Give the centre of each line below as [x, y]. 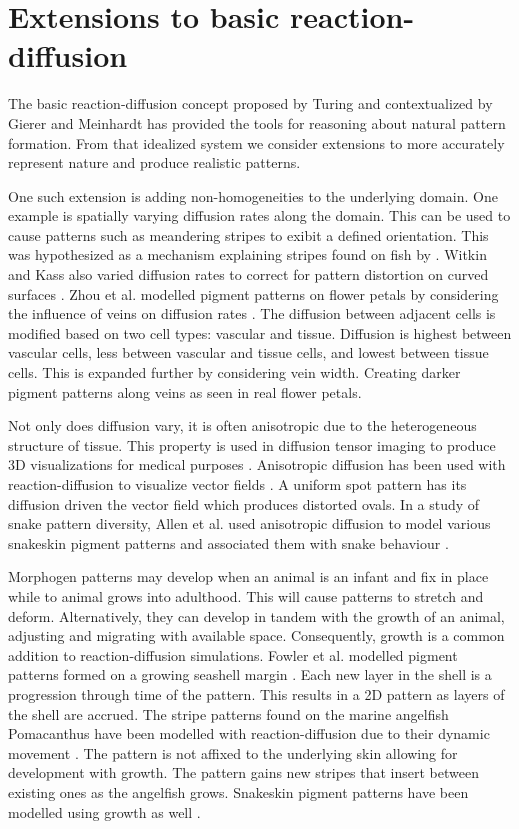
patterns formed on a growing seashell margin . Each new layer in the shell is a [250, 674]
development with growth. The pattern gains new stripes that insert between [244, 772]
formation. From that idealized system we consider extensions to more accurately [256, 142]
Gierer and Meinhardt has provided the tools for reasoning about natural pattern [257, 122]
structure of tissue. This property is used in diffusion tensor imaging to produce [252, 444]
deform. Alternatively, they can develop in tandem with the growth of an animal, [256, 615]
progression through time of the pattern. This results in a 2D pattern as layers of [256, 693]
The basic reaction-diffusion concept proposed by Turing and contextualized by [250, 103]
